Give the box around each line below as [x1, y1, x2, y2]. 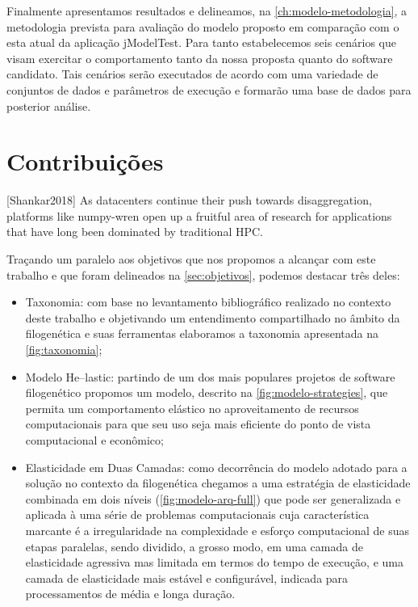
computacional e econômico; [25, 432, 164, 448]
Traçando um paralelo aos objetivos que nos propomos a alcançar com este [6, 251, 376, 268]
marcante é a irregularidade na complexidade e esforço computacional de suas [25, 521, 410, 538]
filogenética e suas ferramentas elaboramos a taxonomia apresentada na [25, 325, 379, 342]
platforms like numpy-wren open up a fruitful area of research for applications [6, 207, 392, 224]
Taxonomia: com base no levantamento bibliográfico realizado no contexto [25, 293, 391, 310]
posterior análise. [6, 97, 91, 114]
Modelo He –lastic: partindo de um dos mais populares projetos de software [25, 368, 395, 385]
